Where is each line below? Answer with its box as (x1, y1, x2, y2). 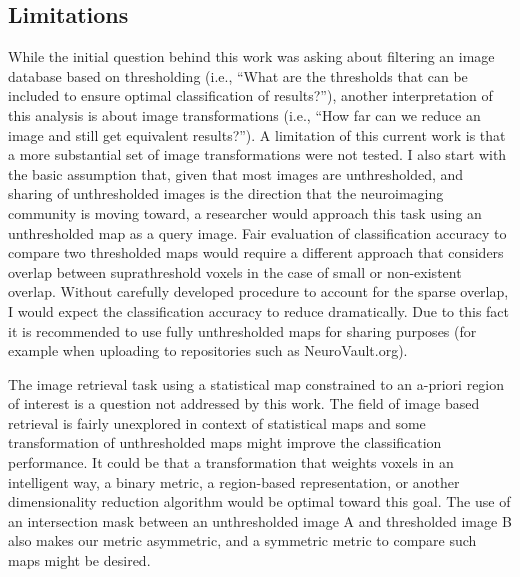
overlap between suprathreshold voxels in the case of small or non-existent (8, 261, 462, 282)
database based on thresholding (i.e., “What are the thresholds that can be (8, 65, 468, 86)
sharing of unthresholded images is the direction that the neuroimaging (8, 183, 444, 204)
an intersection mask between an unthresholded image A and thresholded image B (8, 510, 512, 531)
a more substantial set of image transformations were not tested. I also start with (8, 144, 507, 165)
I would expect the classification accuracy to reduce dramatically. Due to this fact (8, 300, 510, 321)
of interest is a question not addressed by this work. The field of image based (8, 393, 480, 414)
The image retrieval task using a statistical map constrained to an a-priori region (8, 373, 505, 394)
